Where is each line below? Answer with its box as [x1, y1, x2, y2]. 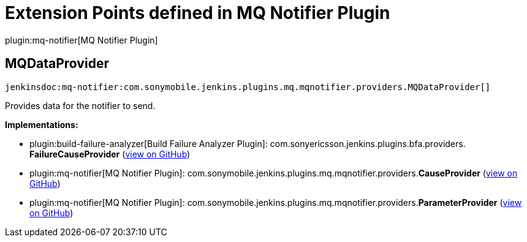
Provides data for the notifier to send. [5, 100, 156, 111]
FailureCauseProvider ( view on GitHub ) [29, 148, 191, 159]
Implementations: [5, 119, 78, 130]
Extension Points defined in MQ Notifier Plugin [5, 2, 390, 23]
